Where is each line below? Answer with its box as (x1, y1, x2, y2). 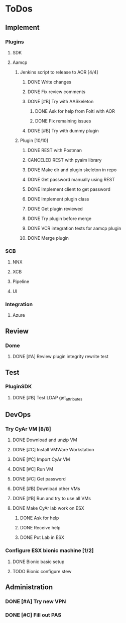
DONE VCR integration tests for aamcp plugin (27, 225, 121, 231)
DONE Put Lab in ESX (20, 534, 64, 540)
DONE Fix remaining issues (35, 118, 91, 124)
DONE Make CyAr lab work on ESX (12, 505, 84, 511)
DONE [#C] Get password (12, 476, 66, 482)
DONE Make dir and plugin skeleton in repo (27, 167, 117, 173)
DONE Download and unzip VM (12, 437, 77, 443)
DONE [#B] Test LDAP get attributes (12, 394, 83, 402)
